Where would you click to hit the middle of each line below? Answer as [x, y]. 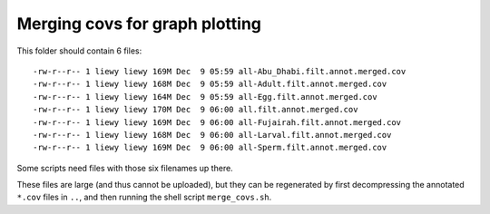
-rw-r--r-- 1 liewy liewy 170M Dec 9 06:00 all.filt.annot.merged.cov [196, 110]
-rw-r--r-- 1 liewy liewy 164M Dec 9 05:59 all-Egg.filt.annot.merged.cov [205, 97]
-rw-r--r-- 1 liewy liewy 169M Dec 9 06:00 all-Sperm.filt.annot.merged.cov [210, 148]
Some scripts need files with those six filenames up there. [125, 168]
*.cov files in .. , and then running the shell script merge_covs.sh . [144, 197]
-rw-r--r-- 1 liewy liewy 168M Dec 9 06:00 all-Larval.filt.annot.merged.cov [212, 135]
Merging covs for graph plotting [139, 24]
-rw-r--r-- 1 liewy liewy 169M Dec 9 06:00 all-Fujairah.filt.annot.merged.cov [217, 122]
